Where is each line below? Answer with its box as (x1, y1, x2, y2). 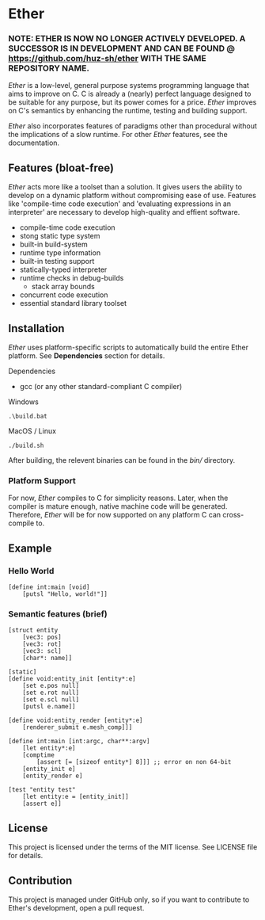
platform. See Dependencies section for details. (8, 351, 165, 361)
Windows (8, 397, 40, 407)
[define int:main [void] (8, 583, 90, 591)
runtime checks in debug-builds (19, 273, 124, 283)
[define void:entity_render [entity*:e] (8, 716, 144, 725)
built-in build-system (19, 239, 89, 250)
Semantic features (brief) (8, 609, 108, 620)
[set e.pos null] (22, 682, 80, 690)
